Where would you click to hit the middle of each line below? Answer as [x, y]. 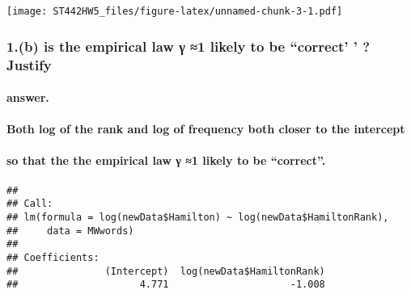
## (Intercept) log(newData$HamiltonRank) [166, 271]
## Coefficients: [53, 257]
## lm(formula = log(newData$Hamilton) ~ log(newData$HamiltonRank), [198, 217]
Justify [29, 64]
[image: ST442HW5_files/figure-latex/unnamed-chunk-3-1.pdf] [175, 11]
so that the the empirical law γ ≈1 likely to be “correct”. [166, 160]
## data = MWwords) [70, 231]
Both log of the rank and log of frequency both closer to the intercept [206, 129]
